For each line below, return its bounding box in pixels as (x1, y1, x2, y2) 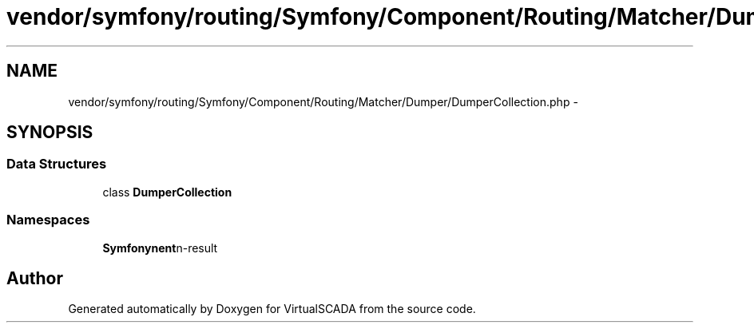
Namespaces (6, 212, 90, 228)
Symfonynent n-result (102, 240, 218, 255)
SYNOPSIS (6, 122, 93, 143)
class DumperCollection (102, 184, 232, 199)
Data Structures (6, 156, 107, 172)
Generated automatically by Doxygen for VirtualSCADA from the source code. (68, 302, 476, 316)
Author (6, 268, 63, 288)
